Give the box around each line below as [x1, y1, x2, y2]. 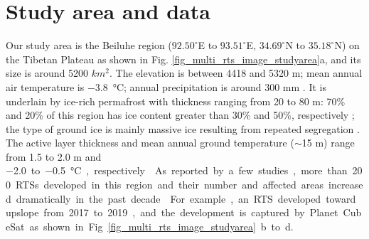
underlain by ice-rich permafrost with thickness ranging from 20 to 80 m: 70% [6, 93, 346, 108]
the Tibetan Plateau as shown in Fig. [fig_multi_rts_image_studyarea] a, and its [6, 51, 361, 66]
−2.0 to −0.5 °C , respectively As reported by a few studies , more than [6, 163, 348, 178]
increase [328, 177, 363, 192]
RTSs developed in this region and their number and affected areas [15, 177, 324, 192]
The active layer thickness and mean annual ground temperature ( [6, 135, 294, 150]
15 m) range [301, 135, 355, 150]
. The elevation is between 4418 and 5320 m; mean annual [109, 65, 363, 80]
